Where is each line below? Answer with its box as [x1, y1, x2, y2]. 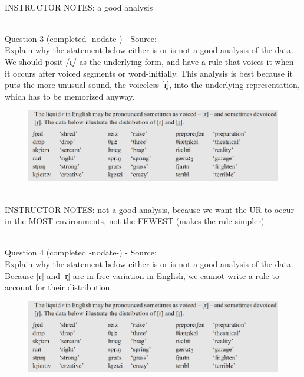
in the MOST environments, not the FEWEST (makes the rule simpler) [5, 215, 265, 227]
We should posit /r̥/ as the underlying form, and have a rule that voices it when [5, 55, 294, 67]
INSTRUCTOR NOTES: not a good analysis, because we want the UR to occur [5, 203, 295, 215]
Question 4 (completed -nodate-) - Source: [5, 246, 157, 258]
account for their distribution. [5, 281, 113, 293]
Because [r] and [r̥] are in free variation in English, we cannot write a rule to [5, 269, 279, 281]
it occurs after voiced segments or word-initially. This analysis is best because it [5, 67, 293, 79]
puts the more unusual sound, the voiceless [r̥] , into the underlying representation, [5, 78, 300, 91]
